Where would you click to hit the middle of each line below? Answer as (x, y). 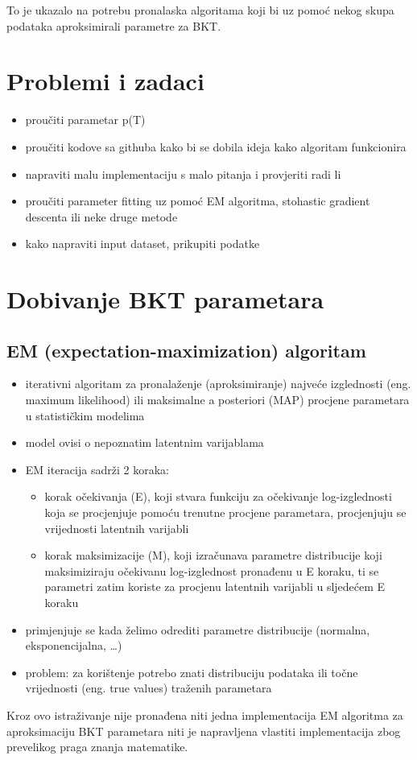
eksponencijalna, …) (74, 645)
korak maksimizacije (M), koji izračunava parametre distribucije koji (213, 555)
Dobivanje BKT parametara (165, 299)
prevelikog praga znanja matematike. (97, 747)
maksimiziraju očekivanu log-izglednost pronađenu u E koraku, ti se (212, 570)
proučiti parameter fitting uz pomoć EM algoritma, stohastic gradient (198, 201)
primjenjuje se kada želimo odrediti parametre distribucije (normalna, (198, 629)
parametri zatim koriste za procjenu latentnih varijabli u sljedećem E (215, 587)
